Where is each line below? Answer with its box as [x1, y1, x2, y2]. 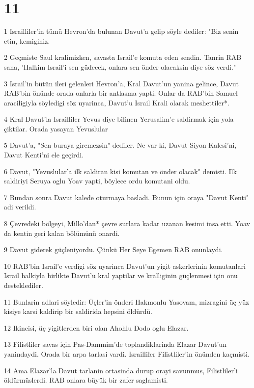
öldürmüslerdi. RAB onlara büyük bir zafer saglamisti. [4, 375, 168, 385]
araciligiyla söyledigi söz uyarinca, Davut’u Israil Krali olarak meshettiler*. [4, 97, 229, 107]
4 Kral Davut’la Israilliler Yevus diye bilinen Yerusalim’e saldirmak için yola [4, 114, 234, 124]
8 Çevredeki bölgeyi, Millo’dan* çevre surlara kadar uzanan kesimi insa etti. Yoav [4, 218, 250, 229]
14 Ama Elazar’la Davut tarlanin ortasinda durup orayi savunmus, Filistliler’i [4, 365, 238, 375]
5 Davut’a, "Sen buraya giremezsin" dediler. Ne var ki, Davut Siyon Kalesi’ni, [4, 140, 237, 150]
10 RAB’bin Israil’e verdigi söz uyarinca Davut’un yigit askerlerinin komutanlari [4, 260, 246, 271]
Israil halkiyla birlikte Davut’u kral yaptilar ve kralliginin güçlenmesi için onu [4, 270, 238, 281]
